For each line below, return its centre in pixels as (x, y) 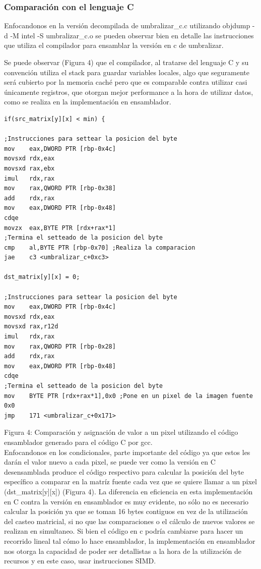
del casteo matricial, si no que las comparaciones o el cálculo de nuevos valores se (129, 521)
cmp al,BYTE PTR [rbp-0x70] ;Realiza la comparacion (100, 247)
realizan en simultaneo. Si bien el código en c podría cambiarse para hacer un (124, 531)
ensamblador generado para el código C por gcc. (78, 442)
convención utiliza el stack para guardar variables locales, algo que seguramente (127, 72)
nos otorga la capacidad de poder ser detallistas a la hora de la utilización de (123, 551)
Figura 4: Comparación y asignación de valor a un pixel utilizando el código (121, 432)
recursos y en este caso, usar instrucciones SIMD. (80, 561)
